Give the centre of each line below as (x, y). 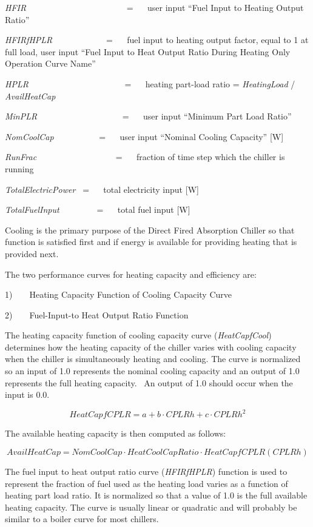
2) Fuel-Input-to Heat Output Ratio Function (97, 314)
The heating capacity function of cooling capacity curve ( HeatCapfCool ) (138, 335)
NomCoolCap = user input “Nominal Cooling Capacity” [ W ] (144, 136)
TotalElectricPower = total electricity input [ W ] (102, 189)
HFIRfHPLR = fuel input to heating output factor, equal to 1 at (157, 40)
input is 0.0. (27, 394)
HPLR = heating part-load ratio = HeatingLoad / (150, 83)
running (19, 168)
